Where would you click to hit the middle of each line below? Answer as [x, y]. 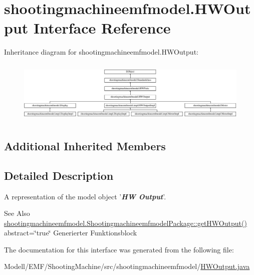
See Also [17, 213]
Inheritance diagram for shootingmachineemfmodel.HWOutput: [101, 52]
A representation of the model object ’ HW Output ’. [85, 196]
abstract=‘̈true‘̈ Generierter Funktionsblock [71, 233]
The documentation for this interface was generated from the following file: [119, 249]
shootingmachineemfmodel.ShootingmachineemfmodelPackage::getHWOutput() [125, 223]
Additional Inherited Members [85, 146]
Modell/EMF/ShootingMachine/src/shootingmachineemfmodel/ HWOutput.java [127, 266]
